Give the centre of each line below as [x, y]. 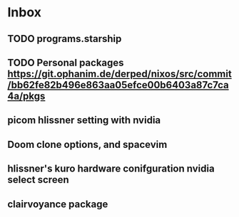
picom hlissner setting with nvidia [84, 121]
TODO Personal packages [66, 62]
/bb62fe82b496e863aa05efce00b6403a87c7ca [118, 85]
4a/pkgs [26, 96]
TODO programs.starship [65, 39]
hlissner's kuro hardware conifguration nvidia [111, 169]
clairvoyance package [58, 204]
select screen [38, 180]
